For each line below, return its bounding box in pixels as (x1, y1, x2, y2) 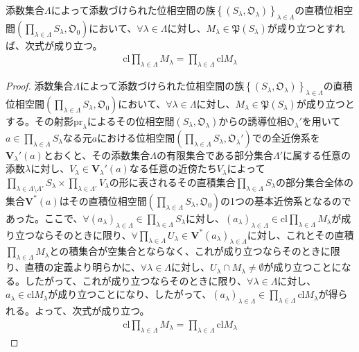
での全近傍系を (252, 130, 320, 144)
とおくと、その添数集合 (43, 147, 150, 162)
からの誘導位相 (218, 114, 287, 128)
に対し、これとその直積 (247, 227, 354, 242)
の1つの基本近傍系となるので (220, 193, 351, 208)
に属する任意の (283, 147, 351, 162)
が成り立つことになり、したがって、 (48, 287, 212, 301)
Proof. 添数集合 (6, 78, 73, 93)
